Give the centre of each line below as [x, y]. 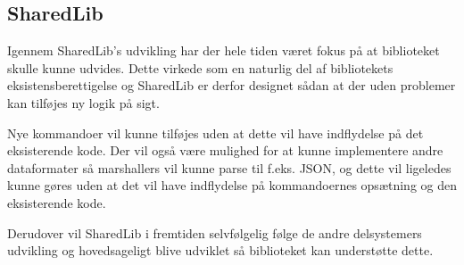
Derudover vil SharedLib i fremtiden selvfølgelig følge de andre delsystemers [215, 232]
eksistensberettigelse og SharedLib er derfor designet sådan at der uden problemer [232, 85]
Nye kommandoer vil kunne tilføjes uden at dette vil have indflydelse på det [215, 132]
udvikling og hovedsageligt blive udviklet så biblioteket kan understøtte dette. [220, 250]
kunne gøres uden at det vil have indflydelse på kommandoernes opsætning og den [232, 185]
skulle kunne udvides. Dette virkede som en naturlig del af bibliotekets [200, 67]
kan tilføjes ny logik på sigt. [83, 102]
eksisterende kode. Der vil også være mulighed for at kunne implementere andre [225, 150]
